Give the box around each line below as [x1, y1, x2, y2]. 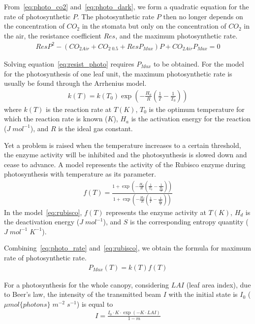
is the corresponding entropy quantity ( [130, 216, 249, 227]
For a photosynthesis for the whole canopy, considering [4, 279, 169, 289]
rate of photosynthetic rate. [4, 252, 87, 262]
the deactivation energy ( [4, 216, 80, 227]
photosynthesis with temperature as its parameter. [4, 169, 156, 179]
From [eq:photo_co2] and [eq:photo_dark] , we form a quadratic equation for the [4, 1, 249, 11]
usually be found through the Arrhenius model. [4, 78, 147, 88]
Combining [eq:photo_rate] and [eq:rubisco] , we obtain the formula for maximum [4, 243, 251, 253]
